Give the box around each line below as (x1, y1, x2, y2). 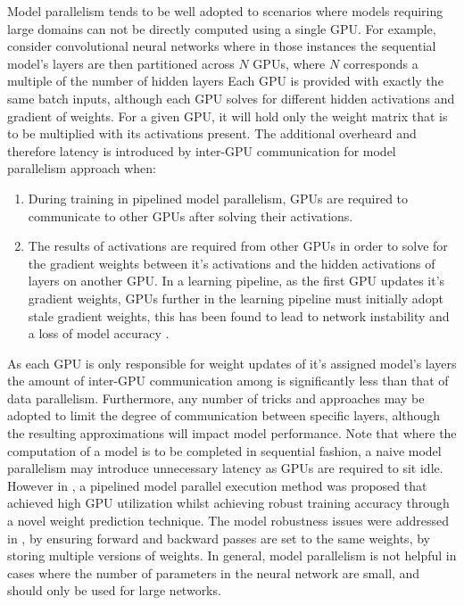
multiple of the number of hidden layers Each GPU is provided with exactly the (7, 71, 443, 90)
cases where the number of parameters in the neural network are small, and (7, 563, 420, 582)
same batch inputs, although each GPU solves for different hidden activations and (7, 88, 455, 107)
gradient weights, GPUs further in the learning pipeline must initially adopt (28, 288, 443, 307)
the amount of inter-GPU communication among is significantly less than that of (7, 371, 449, 390)
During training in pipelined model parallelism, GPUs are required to (28, 188, 409, 207)
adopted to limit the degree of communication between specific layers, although (7, 406, 441, 425)
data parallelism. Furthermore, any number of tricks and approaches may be (7, 388, 425, 407)
